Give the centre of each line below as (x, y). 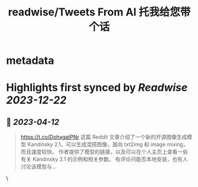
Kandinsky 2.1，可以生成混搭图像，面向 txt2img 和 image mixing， (108, 144)
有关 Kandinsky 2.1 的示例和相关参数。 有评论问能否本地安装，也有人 (104, 159)
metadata (30, 61)
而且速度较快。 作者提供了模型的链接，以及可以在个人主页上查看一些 (104, 152)
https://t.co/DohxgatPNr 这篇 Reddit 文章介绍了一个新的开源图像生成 (104, 137)
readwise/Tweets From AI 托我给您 (94, 12)
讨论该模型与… (38, 167)
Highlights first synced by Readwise (97, 88)
